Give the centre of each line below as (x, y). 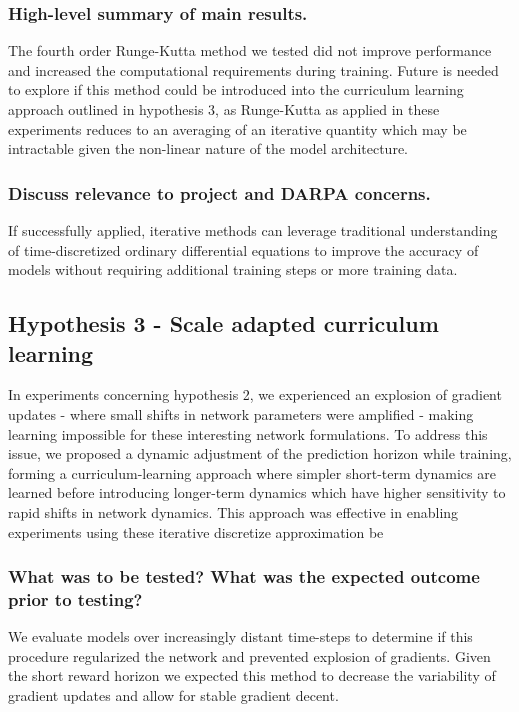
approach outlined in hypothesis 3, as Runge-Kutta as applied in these (224, 109)
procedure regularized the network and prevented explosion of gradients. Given (249, 655)
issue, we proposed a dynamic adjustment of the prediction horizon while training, (260, 453)
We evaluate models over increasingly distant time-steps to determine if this (240, 636)
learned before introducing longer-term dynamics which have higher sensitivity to (257, 492)
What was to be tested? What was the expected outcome (244, 576)
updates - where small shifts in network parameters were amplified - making (241, 413)
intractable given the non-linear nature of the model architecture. (208, 148)
